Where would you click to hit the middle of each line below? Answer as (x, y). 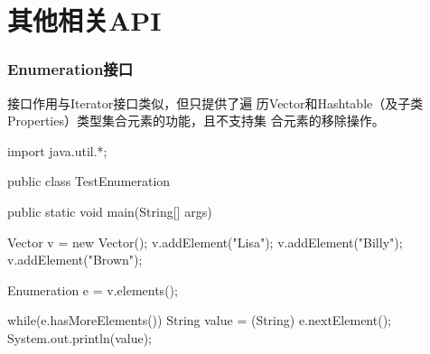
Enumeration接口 (70, 69)
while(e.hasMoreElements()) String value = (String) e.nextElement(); (199, 320)
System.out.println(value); (79, 337)
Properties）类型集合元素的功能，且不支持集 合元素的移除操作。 (196, 121)
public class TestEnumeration (89, 181)
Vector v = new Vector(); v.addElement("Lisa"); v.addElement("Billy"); (205, 242)
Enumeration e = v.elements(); (93, 289)
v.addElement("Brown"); (75, 260)
